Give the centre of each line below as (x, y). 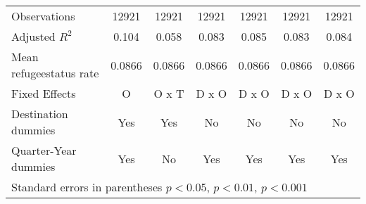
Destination (40, 114)
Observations (43, 16)
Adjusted (33, 36)
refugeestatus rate (55, 73)
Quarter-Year (44, 150)
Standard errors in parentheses (87, 187)
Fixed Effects (44, 93)
